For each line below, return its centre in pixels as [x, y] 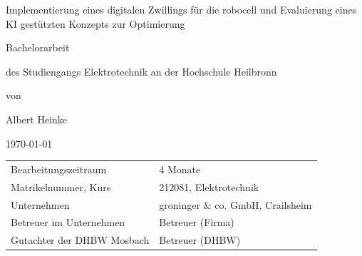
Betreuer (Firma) [197, 222]
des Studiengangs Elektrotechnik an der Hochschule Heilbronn [141, 71]
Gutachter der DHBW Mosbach [80, 240]
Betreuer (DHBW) [200, 240]
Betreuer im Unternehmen [68, 222]
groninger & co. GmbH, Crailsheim [236, 204]
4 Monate [180, 169]
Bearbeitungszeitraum [59, 169]
